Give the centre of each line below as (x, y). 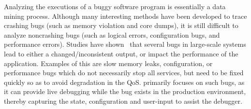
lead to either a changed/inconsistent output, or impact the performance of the (121, 53)
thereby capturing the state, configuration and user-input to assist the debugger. (123, 101)
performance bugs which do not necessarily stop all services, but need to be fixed (124, 73)
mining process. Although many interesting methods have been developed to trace (125, 16)
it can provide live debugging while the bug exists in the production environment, (125, 91)
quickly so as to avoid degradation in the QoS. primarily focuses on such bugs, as (124, 82)
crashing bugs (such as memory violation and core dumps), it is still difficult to (121, 25)
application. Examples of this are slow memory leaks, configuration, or (108, 63)
